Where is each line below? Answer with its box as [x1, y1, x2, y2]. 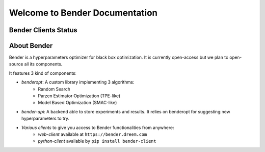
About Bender [9, 42, 53, 50]
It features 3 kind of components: [9, 70, 77, 76]
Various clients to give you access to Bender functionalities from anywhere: [21, 125, 174, 130]
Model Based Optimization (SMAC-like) [38, 100, 117, 106]
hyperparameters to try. [21, 115, 70, 122]
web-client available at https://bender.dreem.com [38, 131, 147, 137]
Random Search [38, 86, 71, 92]
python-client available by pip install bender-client [38, 138, 157, 144]
